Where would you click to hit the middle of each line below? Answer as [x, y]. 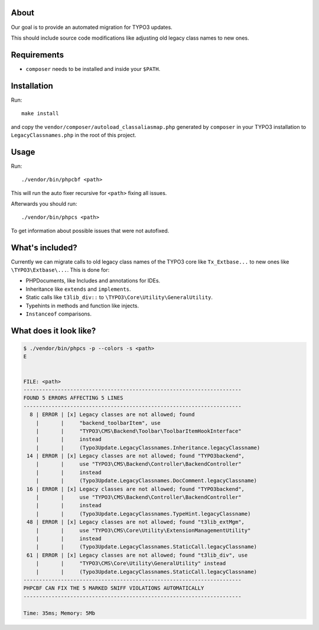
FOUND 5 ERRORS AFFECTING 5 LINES [73, 398]
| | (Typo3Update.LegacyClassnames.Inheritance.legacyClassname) [148, 447]
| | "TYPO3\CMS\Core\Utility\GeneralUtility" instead [131, 564]
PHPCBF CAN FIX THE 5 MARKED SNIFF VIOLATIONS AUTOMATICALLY [114, 588]
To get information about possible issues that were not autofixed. [90, 230]
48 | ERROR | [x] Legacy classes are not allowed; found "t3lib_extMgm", [136, 522]
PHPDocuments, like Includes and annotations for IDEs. [93, 281]
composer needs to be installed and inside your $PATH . [93, 69]
